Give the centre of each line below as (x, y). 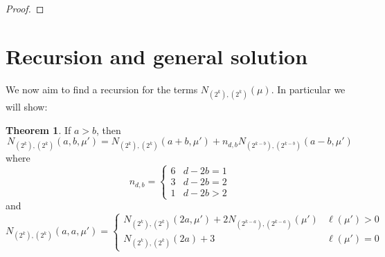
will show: (27, 106)
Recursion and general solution (157, 56)
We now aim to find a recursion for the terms (102, 89)
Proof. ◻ (25, 8)
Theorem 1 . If (38, 130)
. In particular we (308, 89)
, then (109, 130)
